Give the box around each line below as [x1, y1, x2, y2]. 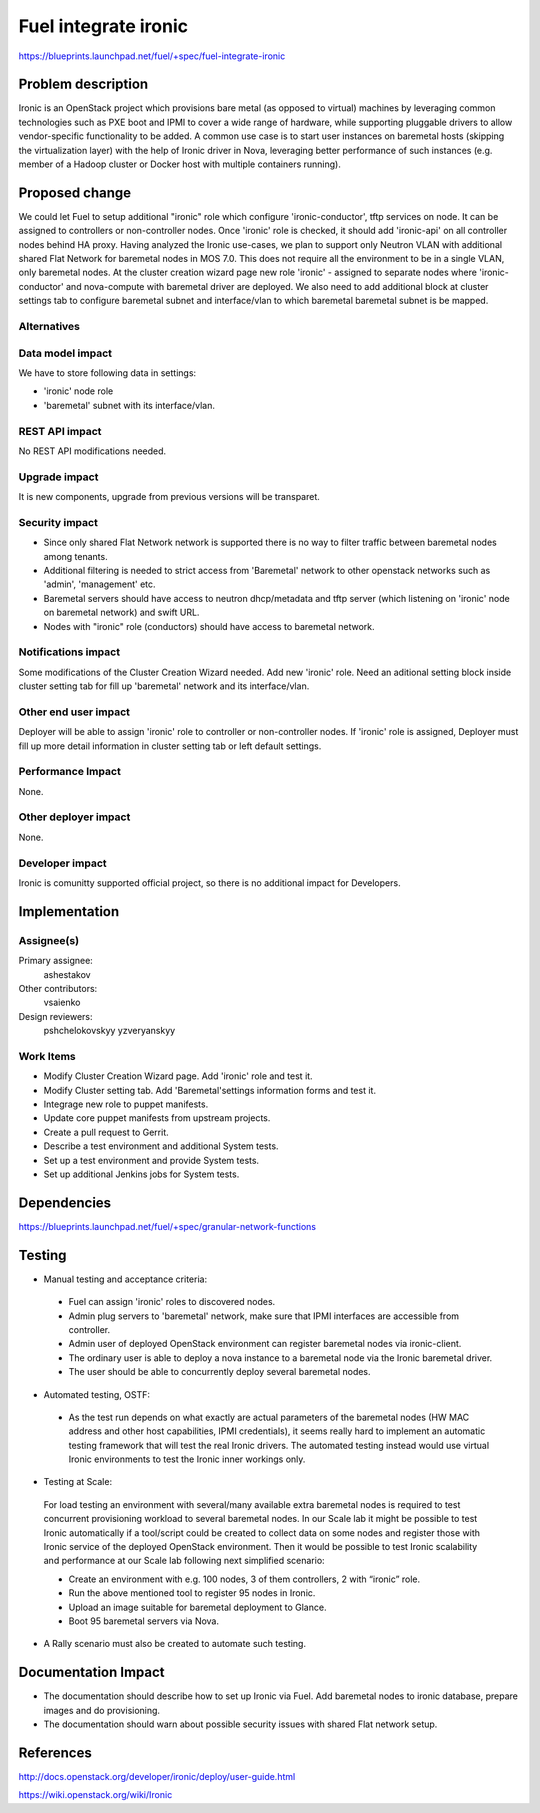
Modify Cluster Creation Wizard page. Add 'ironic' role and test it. [43, 1070, 314, 1082]
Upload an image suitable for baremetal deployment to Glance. [68, 1601, 327, 1613]
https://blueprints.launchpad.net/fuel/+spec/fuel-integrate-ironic [18, 50, 286, 62]
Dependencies [18, 1194, 112, 1211]
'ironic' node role [43, 385, 114, 397]
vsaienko [43, 996, 81, 1009]
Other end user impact [18, 705, 130, 719]
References [18, 1744, 92, 1761]
